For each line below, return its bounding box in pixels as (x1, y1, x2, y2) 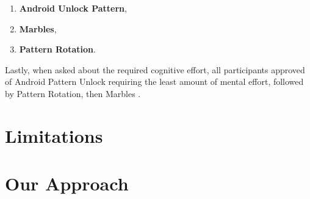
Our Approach (5, 171, 129, 196)
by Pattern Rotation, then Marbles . (5, 87, 141, 99)
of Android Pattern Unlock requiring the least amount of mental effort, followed (5, 75, 304, 88)
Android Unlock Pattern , (19, 2, 127, 14)
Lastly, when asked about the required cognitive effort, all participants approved (5, 63, 305, 76)
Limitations (5, 123, 103, 148)
